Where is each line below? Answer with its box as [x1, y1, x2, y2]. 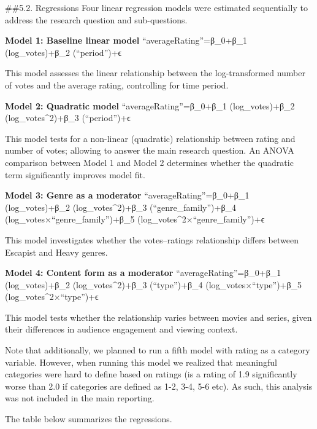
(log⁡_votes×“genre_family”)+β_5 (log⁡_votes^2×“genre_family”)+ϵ [5, 213, 265, 226]
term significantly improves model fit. [5, 168, 145, 181]
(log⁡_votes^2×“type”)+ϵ [5, 290, 99, 303]
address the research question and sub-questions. [5, 13, 188, 26]
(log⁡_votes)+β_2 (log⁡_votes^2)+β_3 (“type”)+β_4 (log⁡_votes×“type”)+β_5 [5, 278, 302, 291]
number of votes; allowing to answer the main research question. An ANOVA [5, 144, 294, 157]
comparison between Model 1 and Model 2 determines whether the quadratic [5, 155, 294, 168]
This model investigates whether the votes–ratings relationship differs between [5, 233, 299, 246]
